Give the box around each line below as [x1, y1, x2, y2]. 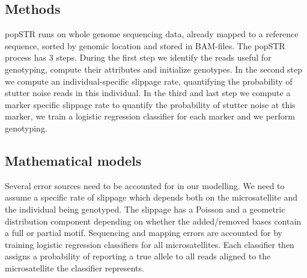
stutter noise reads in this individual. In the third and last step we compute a [5, 86, 291, 99]
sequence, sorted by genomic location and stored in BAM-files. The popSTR [5, 39, 285, 52]
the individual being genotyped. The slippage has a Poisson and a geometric [5, 202, 285, 215]
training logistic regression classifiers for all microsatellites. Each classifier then [5, 238, 294, 250]
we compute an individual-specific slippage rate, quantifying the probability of [5, 74, 293, 87]
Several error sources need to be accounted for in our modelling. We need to [5, 179, 285, 192]
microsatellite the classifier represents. [5, 261, 144, 274]
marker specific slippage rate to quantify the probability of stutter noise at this [5, 98, 296, 110]
